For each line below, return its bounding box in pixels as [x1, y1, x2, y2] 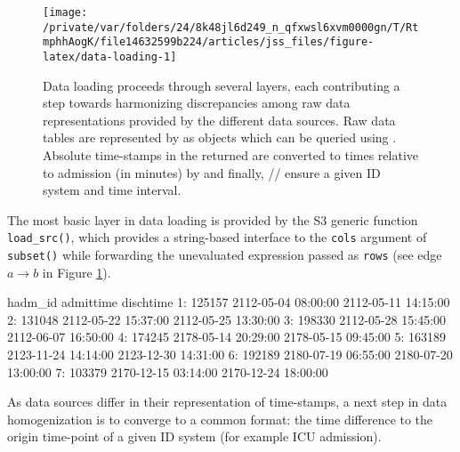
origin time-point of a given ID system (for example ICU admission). [7, 427, 382, 446]
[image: [43, 6, 88, 19]
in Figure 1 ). [42, 262, 111, 281]
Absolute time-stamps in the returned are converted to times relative [43, 146, 419, 164]
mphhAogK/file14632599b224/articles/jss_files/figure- [43, 36, 375, 49]
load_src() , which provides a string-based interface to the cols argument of [7, 228, 427, 246]
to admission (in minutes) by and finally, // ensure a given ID [43, 163, 381, 182]
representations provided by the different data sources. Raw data [43, 110, 396, 129]
